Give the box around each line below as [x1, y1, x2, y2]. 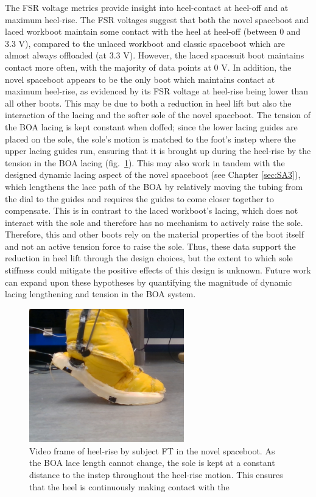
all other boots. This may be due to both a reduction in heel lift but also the [5, 96, 292, 109]
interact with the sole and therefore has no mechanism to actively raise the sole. [5, 216, 303, 228]
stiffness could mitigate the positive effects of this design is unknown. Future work [5, 264, 311, 277]
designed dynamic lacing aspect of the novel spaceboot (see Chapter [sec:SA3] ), [5, 168, 301, 181]
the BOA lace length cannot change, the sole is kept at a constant [29, 456, 275, 469]
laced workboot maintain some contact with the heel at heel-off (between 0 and [5, 25, 301, 38]
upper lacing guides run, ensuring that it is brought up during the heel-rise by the [5, 144, 311, 157]
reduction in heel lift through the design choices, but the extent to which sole [5, 252, 293, 264]
